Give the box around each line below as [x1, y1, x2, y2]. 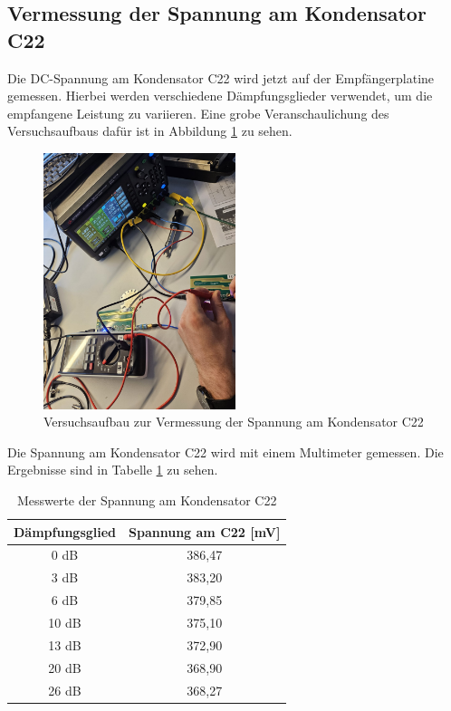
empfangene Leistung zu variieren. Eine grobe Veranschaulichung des [7, 103, 389, 122]
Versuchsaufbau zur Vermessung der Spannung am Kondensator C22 [43, 412, 424, 431]
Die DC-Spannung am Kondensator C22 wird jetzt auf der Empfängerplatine [7, 68, 435, 87]
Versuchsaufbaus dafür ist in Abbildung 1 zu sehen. [7, 121, 293, 140]
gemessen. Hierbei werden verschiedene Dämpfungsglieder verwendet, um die [7, 86, 433, 105]
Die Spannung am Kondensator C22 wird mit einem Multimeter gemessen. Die [7, 442, 444, 461]
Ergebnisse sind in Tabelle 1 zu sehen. [7, 460, 218, 479]
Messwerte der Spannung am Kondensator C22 [16, 491, 277, 509]
